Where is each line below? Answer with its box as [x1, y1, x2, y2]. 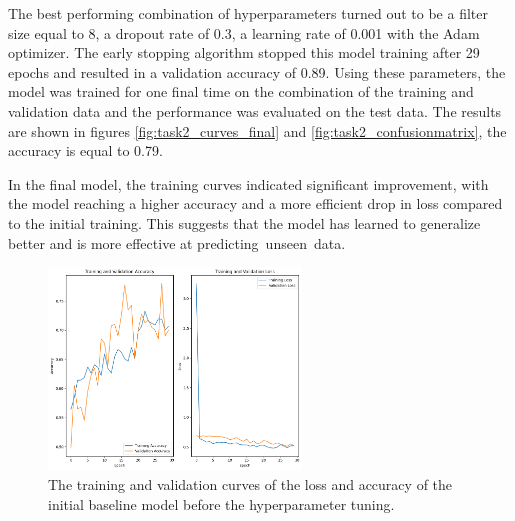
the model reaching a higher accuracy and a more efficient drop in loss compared [8, 193, 503, 214]
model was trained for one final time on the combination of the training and [8, 81, 474, 102]
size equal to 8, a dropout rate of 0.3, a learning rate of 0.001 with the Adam [8, 22, 480, 43]
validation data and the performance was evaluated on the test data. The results [8, 100, 502, 121]
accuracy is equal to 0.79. [8, 140, 163, 161]
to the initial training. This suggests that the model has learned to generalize [8, 212, 481, 233]
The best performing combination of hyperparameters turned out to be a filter [8, 3, 488, 23]
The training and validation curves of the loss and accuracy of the [48, 473, 453, 494]
